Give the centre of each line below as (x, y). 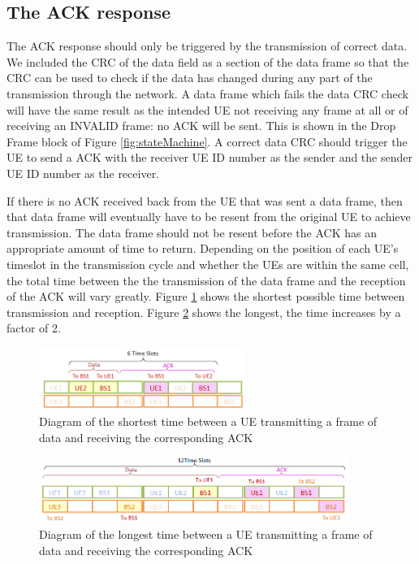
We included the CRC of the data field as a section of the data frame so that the (208, 61)
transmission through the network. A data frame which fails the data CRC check (207, 93)
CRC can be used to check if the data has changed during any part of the (190, 78)
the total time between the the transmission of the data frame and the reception (206, 280)
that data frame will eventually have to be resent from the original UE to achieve (209, 217)
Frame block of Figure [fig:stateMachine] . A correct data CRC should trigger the (207, 141)
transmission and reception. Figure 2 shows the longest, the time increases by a (204, 312)
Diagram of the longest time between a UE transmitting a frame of (206, 534)
